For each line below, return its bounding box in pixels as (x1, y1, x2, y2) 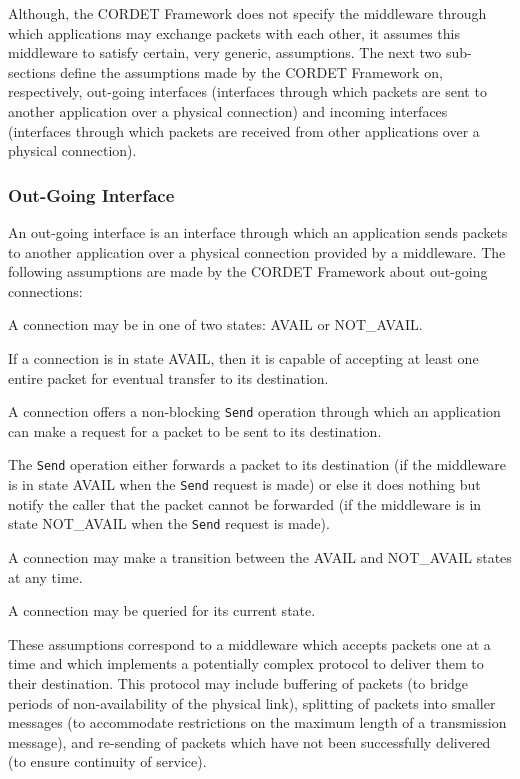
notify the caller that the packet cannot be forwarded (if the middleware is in (8, 493, 482, 514)
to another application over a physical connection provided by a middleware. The (8, 241, 506, 262)
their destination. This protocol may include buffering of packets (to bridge (8, 672, 469, 693)
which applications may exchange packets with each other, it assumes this (8, 22, 460, 43)
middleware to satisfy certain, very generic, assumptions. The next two (8, 42, 442, 63)
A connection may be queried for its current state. (8, 600, 316, 621)
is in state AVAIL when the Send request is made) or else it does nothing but (8, 474, 481, 495)
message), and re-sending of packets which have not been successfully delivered (8, 731, 491, 752)
